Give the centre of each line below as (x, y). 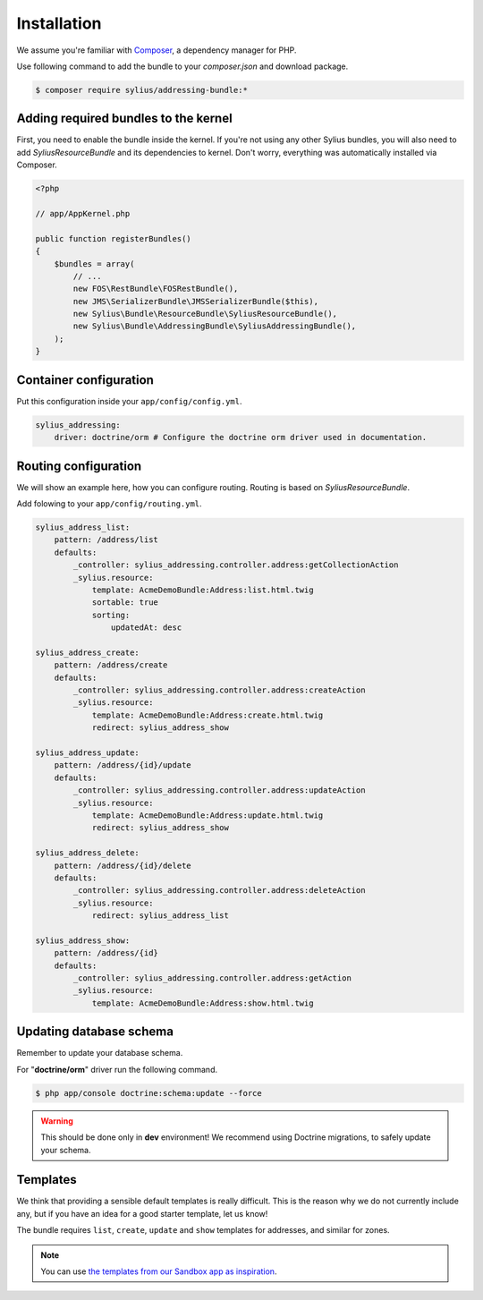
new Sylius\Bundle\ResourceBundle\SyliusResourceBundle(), (205, 314)
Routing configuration (79, 466)
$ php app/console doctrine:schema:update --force (149, 1093)
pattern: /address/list (106, 540)
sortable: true (125, 603)
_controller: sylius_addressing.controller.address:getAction (212, 978)
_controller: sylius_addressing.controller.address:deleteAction (219, 891)
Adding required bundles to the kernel (124, 119)
